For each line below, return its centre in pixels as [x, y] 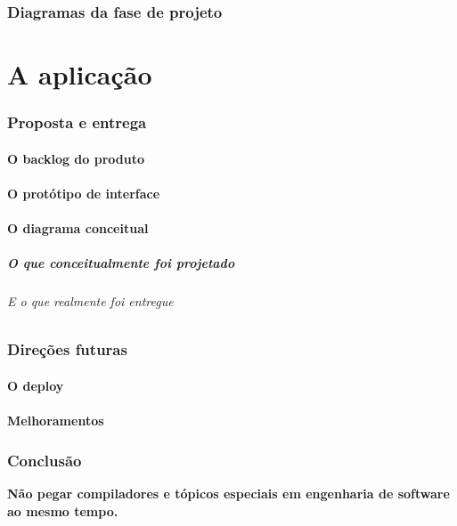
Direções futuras [67, 349]
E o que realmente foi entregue [90, 301]
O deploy [36, 385]
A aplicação [80, 74]
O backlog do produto [76, 158]
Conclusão [45, 460]
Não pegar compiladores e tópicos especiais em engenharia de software [228, 493]
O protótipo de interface [84, 193]
